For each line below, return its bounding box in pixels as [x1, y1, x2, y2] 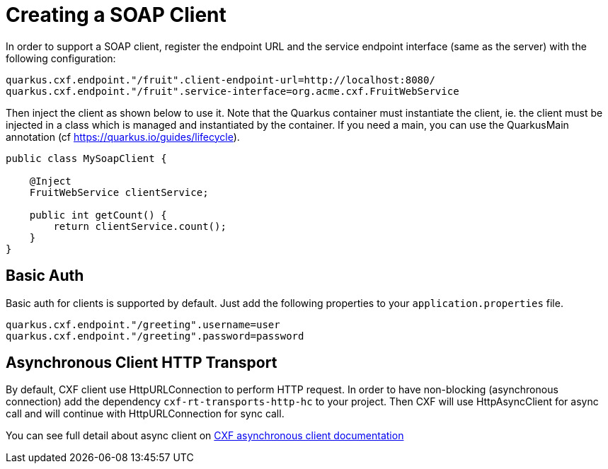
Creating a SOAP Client [6, 3, 226, 27]
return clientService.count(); [53, 220, 226, 232]
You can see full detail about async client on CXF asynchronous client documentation [6, 429, 404, 442]
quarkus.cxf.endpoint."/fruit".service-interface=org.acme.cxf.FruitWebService [6, 85, 459, 97]
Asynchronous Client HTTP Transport [6, 354, 277, 372]
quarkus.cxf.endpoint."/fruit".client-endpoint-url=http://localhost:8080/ [6, 74, 435, 86]
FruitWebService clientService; [29, 186, 209, 198]
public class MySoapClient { [6, 152, 167, 164]
